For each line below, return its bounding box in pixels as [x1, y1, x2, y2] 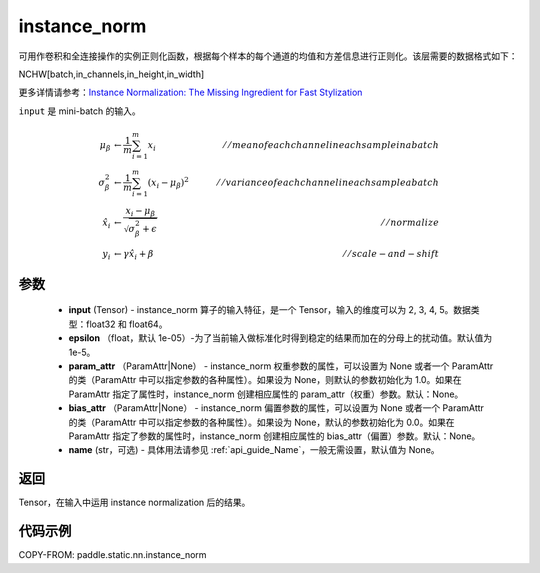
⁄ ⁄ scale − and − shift [343, 248, 440, 259]
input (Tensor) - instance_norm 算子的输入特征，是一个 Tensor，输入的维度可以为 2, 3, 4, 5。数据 [68, 304, 472, 316]
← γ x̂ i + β [113, 248, 154, 262]
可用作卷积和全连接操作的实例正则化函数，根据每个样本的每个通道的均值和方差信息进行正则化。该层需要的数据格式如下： [18, 50, 518, 62]
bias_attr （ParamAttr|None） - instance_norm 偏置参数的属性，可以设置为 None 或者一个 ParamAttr [68, 402, 485, 414]
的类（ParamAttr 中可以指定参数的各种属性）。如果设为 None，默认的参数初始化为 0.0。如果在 [68, 416, 455, 428]
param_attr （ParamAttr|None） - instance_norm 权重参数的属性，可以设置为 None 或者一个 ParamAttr [68, 360, 494, 372]
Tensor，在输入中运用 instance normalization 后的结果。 [18, 496, 251, 509]
